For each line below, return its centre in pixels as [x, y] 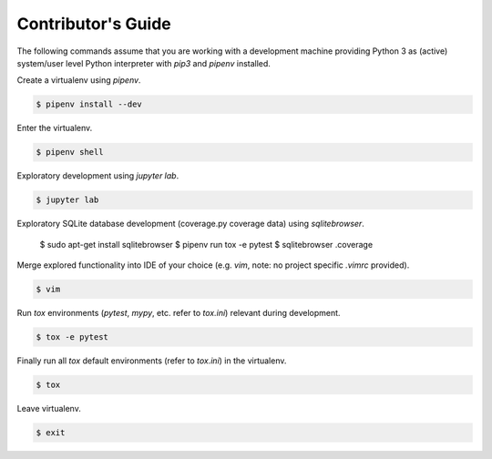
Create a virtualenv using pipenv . [79, 80]
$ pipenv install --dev [89, 104]
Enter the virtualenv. [55, 128]
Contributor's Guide [94, 24]
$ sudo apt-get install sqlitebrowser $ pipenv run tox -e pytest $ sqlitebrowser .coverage [206, 244]
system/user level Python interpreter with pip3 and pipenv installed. [143, 63]
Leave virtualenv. [49, 408]
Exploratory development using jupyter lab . [98, 176]
